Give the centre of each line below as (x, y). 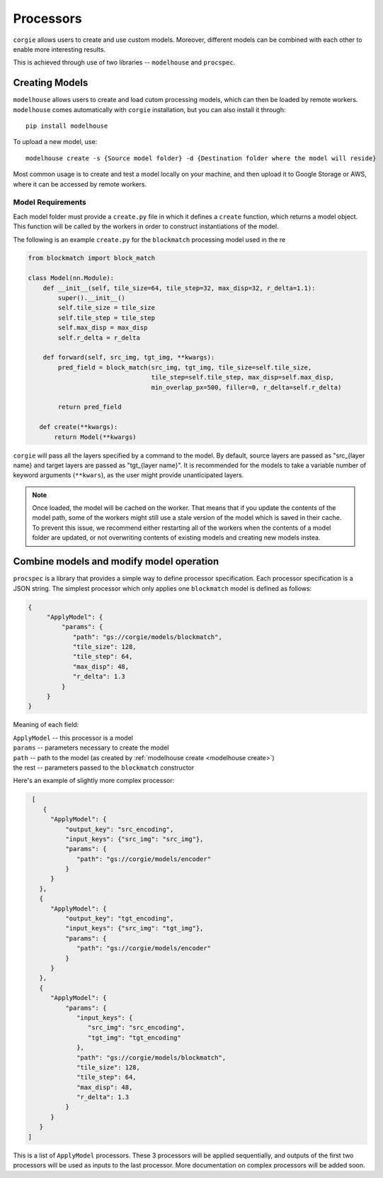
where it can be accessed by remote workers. (80, 184)
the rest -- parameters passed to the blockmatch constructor (104, 767)
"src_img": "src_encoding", (136, 1028)
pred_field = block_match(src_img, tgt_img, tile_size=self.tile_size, (185, 367)
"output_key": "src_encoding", (119, 829)
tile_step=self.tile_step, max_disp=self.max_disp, (242, 377)
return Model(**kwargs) (96, 437)
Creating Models (51, 83)
